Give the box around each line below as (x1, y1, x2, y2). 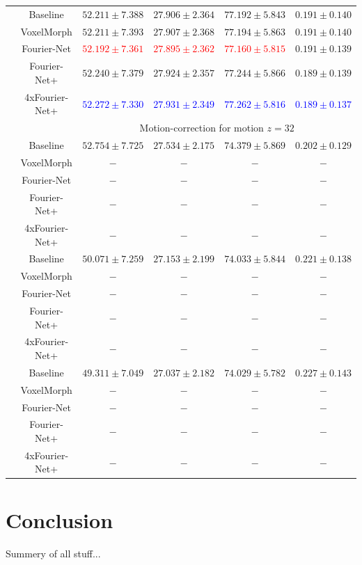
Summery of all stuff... (6, 546, 101, 560)
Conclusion (6, 505, 113, 534)
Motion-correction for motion (139, 120, 264, 135)
